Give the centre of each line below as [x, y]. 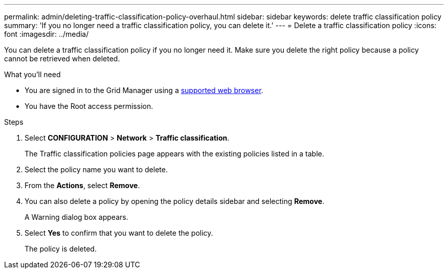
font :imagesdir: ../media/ [47, 34]
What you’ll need [32, 74]
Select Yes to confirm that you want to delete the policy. [119, 233]
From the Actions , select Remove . [82, 185]
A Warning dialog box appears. [76, 217]
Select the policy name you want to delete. [96, 169]
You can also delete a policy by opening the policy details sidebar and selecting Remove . [175, 201]
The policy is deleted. [61, 249]
